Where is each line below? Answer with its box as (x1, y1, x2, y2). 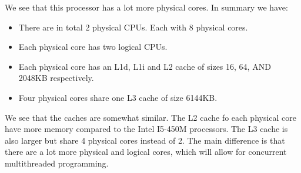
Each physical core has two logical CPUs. (18, 40, 168, 53)
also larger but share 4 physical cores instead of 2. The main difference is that (5, 134, 285, 146)
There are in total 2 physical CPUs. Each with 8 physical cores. (18, 21, 248, 33)
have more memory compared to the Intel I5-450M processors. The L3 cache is (5, 123, 288, 135)
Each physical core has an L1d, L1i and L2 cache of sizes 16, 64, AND (18, 60, 271, 72)
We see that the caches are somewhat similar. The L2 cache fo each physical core (5, 111, 297, 123)
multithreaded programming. (5, 157, 109, 169)
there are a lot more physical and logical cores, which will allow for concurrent (5, 145, 287, 158)
